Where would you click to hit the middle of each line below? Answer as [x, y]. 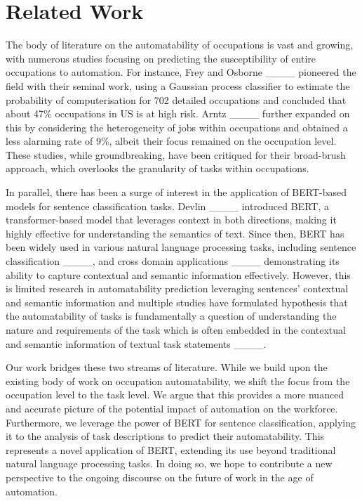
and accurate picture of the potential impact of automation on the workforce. [172, 408]
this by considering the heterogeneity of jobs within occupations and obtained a [177, 127]
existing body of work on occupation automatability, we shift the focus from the [178, 380]
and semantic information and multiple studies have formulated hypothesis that [177, 302]
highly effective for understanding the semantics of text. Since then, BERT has [175, 233]
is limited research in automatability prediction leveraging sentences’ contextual [177, 288]
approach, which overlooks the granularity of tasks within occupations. [157, 168]
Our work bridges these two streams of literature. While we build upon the [167, 367]
